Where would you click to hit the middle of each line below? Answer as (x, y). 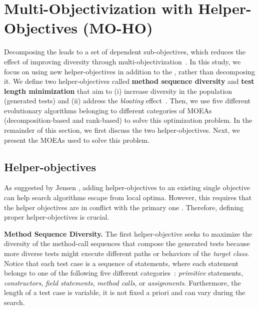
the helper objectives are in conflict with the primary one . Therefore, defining (124, 207)
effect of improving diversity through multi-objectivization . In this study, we (122, 61)
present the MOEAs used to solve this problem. (77, 140)
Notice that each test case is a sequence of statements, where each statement (121, 263)
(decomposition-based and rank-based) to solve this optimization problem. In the (128, 120)
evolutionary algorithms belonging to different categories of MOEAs (108, 110)
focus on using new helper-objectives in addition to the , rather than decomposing (130, 71)
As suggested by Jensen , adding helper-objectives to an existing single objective (127, 187)
